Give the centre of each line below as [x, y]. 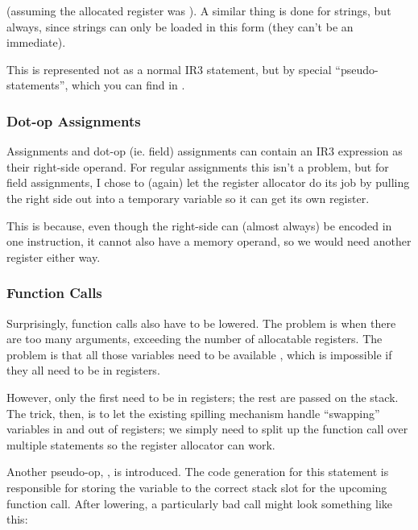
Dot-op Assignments [74, 120]
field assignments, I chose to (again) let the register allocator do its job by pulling [208, 182]
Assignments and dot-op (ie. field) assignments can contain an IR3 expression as [205, 151]
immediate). [36, 42]
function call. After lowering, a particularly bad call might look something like [199, 503]
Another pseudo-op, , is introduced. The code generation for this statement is [198, 472]
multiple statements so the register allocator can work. [141, 444]
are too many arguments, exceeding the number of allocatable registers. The [195, 339]
